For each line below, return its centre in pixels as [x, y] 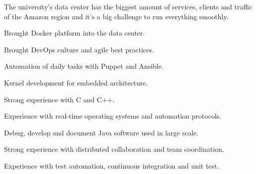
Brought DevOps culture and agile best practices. [79, 49]
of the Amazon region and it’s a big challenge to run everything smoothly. [116, 16]
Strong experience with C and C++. [59, 99]
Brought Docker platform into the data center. [75, 33]
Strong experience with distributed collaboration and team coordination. [114, 149]
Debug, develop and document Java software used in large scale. [101, 132]
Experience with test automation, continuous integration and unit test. [112, 165]
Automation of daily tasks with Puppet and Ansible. [84, 66]
